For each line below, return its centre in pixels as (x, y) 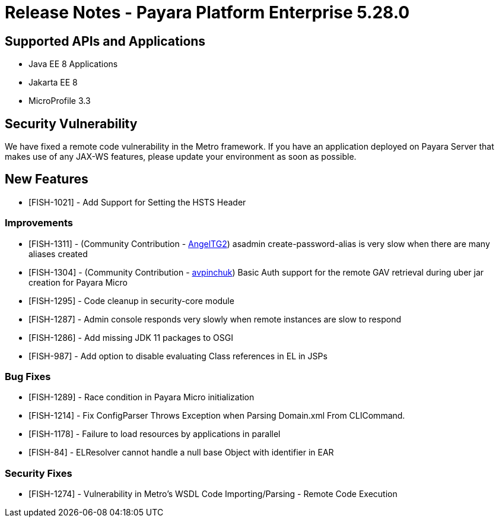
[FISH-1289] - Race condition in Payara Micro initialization (142, 397)
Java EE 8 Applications (73, 64)
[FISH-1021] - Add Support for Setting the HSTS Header (137, 202)
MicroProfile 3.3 (60, 101)
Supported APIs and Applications (105, 41)
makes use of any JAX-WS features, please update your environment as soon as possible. (181, 157)
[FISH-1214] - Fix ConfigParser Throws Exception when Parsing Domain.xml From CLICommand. (217, 416)
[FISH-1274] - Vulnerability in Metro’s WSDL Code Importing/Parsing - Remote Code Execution (213, 494)
